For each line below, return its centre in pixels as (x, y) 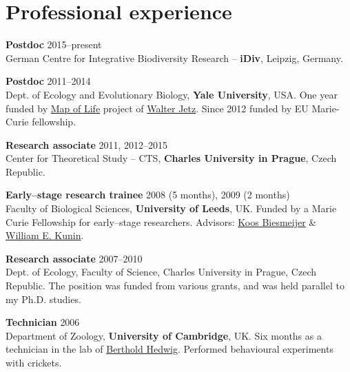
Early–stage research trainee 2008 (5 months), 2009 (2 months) (148, 195)
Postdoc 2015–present (54, 44)
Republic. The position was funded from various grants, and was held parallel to (175, 286)
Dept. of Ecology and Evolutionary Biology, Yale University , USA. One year (172, 94)
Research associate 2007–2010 (74, 258)
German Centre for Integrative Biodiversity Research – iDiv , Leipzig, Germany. (174, 58)
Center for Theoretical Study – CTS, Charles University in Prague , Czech (171, 158)
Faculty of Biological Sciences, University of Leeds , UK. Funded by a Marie (171, 208)
